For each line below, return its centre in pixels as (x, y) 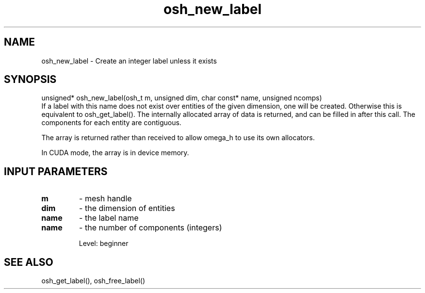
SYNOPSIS (30, 80)
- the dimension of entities (127, 208)
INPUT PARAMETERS (56, 171)
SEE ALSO (29, 262)
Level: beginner (104, 244)
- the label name (109, 218)
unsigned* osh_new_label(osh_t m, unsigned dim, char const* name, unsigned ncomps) (182, 98)
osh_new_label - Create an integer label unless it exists (129, 61)
